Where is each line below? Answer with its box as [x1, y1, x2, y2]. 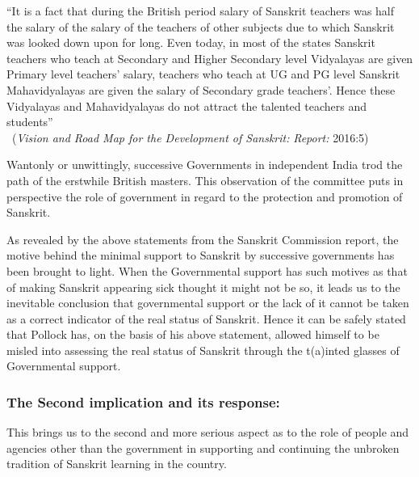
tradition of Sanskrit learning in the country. [6, 455, 227, 472]
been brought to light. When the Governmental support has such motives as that [6, 262, 408, 279]
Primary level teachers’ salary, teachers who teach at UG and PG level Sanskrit [6, 65, 400, 82]
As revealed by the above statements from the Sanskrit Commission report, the [6, 230, 399, 247]
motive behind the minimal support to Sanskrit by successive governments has [6, 247, 395, 264]
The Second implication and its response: [6, 391, 280, 412]
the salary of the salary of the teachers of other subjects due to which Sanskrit [6, 18, 395, 35]
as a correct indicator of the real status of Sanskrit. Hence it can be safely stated [6, 310, 406, 327]
